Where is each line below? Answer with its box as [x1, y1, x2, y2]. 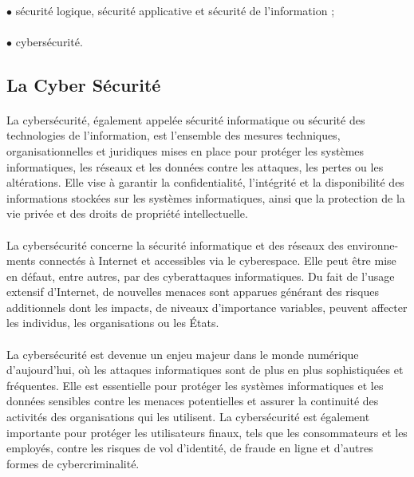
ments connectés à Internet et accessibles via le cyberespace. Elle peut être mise [6, 252, 396, 269]
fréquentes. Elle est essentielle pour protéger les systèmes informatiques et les [6, 376, 384, 393]
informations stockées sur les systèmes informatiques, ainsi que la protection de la [6, 189, 405, 206]
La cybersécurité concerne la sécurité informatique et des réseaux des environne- [6, 236, 399, 253]
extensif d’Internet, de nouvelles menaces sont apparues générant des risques [6, 283, 380, 300]
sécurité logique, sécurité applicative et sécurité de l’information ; [15, 2, 335, 18]
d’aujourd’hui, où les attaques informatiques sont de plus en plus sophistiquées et [6, 361, 404, 378]
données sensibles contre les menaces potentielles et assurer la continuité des [6, 392, 379, 409]
